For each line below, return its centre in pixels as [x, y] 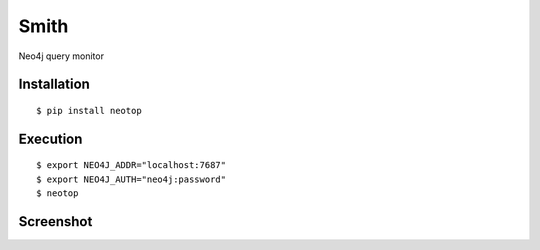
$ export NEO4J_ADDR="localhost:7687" [131, 165]
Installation [54, 84]
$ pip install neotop [89, 110]
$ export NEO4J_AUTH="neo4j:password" [131, 179]
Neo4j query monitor [61, 56]
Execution [50, 138]
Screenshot [55, 221]
